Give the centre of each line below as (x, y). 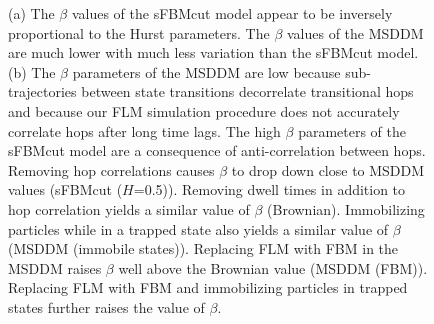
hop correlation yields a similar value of (129, 208)
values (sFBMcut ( (65, 189)
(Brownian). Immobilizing (346, 208)
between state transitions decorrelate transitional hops (247, 91)
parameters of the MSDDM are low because (206, 71)
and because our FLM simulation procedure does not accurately (204, 110)
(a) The (31, 13)
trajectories (42, 91)
